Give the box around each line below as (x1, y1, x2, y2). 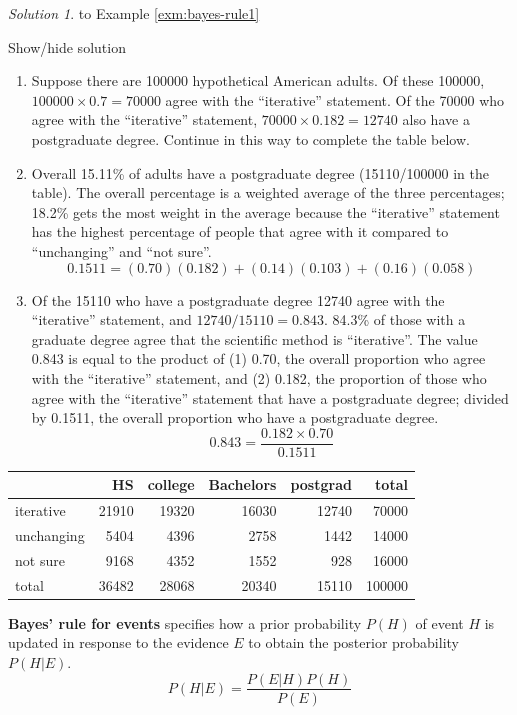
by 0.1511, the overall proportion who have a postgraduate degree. (31, 407, 439, 428)
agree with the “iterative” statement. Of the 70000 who (165, 89, 505, 110)
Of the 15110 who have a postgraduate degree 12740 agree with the (31, 289, 445, 310)
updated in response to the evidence (8, 632, 229, 653)
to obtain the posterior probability (248, 632, 459, 653)
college (147, 474, 195, 495)
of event (415, 612, 464, 633)
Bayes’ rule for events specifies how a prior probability (8, 612, 362, 633)
